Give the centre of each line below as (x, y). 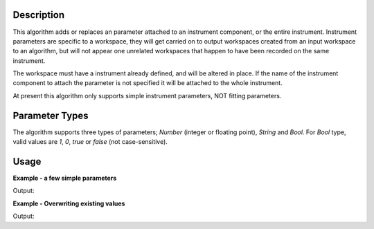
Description (39, 15)
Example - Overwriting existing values (69, 203)
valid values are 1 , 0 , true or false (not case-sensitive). (90, 142)
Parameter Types (51, 115)
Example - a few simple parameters (65, 178)
